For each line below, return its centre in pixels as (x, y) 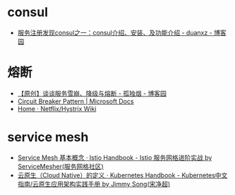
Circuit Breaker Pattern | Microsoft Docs (76, 101)
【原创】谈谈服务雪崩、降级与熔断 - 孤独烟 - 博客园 (92, 93)
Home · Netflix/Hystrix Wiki (57, 108)
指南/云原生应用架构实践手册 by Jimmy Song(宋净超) (94, 184)
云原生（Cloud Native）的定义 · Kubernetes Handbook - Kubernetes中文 (122, 175)
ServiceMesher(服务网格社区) (60, 166)
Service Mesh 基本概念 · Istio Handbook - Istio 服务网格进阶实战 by (115, 157)
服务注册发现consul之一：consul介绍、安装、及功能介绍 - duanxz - (115, 32)
